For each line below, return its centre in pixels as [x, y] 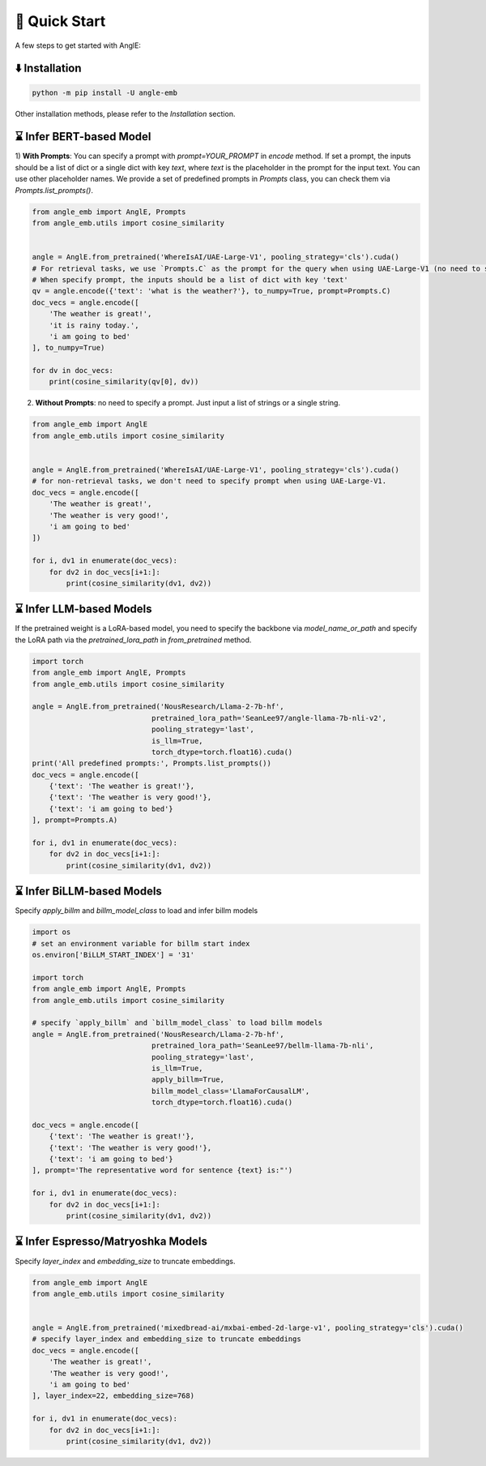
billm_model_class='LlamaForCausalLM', [230, 1091]
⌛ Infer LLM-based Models [84, 609]
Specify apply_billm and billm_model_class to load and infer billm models [136, 911]
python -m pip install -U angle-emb [105, 92]
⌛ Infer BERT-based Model [83, 137]
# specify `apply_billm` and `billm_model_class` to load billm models [177, 1023]
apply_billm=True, [188, 1080]
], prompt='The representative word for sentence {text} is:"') [162, 1170]
